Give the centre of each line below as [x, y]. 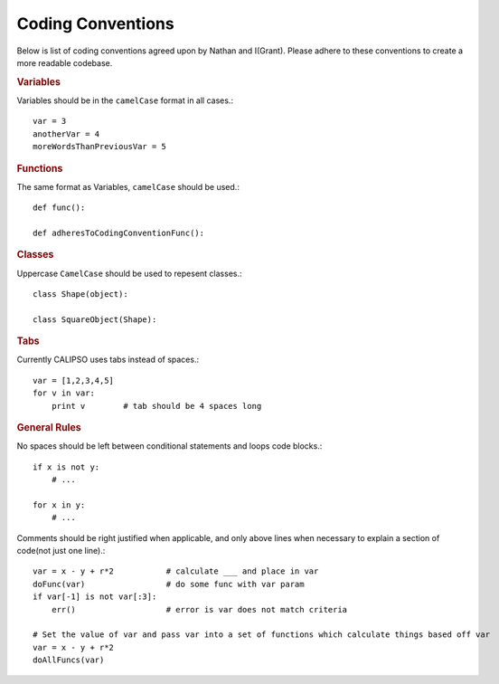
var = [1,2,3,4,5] [74, 380]
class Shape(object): [80, 294]
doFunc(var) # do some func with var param [169, 584]
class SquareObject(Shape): [95, 319]
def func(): [59, 208]
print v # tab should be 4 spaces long [156, 406]
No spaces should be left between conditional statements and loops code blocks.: [169, 446]
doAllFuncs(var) [69, 660]
